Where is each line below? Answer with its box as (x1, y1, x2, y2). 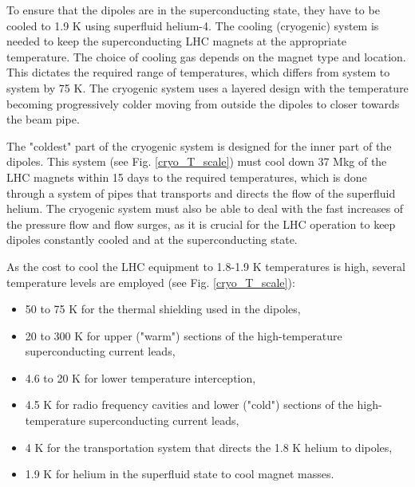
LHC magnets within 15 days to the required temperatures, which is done (6, 168, 367, 185)
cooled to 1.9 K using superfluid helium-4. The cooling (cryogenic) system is (6, 17, 379, 33)
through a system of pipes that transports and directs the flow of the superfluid (6, 184, 396, 201)
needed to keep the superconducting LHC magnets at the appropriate (6, 33, 346, 49)
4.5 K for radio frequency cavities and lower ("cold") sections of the (25, 396, 354, 413)
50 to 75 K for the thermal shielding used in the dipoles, (25, 300, 301, 317)
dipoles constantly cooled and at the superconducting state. (6, 231, 298, 248)
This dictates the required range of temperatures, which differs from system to (6, 64, 390, 81)
